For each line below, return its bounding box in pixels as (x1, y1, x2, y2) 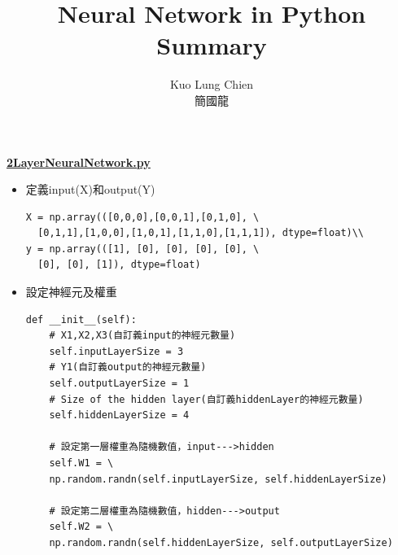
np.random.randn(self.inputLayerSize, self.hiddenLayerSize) (49, 473, 387, 485)
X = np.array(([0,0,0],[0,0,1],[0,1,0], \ (25, 211, 260, 223)
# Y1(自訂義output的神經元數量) (49, 361, 207, 374)
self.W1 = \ (49, 457, 114, 469)
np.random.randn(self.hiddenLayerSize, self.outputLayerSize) (49, 536, 393, 548)
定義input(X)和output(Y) (25, 181, 155, 198)
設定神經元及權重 (25, 283, 117, 300)
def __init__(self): (25, 313, 137, 326)
